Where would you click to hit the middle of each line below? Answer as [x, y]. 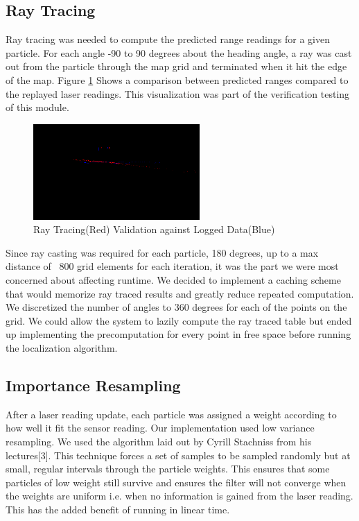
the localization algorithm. [62, 348]
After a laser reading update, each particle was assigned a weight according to [171, 414]
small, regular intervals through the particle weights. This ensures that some [168, 469]
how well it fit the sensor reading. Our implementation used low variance [160, 428]
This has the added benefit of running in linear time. [118, 509]
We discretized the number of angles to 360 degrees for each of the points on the [176, 307]
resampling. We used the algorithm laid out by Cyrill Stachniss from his [159, 441]
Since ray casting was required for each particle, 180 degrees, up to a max [162, 252]
